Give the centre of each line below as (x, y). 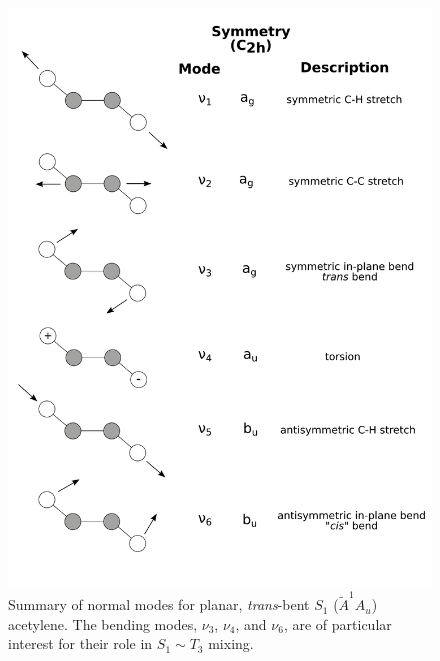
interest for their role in (80, 643)
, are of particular (337, 623)
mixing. (231, 643)
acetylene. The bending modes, (103, 623)
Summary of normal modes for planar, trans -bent (159, 604)
